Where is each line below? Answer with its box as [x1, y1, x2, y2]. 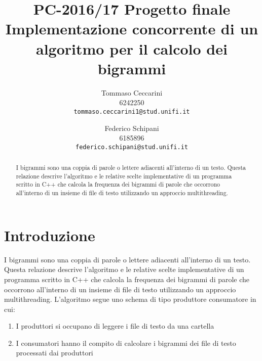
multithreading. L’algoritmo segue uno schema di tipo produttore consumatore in [4, 294, 256, 304]
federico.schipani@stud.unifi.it [76, 143, 188, 151]
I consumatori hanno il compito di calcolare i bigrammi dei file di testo [16, 337, 236, 348]
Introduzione [4, 224, 95, 245]
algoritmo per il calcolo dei [36, 38, 228, 59]
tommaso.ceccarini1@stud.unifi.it [73, 108, 190, 115]
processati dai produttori [16, 347, 93, 358]
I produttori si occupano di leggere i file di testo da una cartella [16, 321, 214, 331]
